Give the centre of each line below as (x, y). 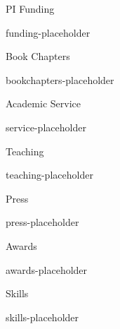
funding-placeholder (48, 32)
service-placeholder (46, 127)
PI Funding (30, 8)
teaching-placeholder (49, 175)
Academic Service (43, 103)
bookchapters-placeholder (60, 79)
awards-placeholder (47, 269)
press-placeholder (42, 222)
